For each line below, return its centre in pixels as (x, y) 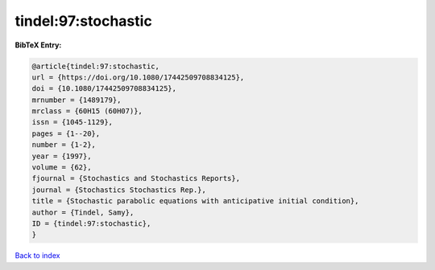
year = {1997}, (62, 156)
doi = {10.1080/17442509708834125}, (104, 89)
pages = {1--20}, (66, 133)
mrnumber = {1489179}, (77, 100)
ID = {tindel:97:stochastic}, (91, 224)
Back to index (37, 256)
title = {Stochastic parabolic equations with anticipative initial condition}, (195, 201)
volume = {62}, (62, 168)
